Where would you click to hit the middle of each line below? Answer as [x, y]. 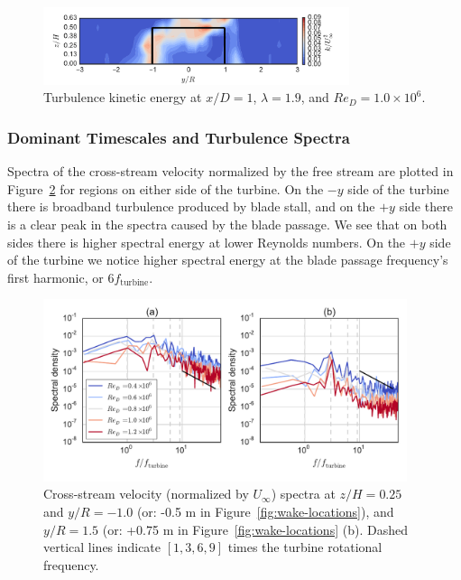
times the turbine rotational [305, 547]
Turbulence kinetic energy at [123, 97]
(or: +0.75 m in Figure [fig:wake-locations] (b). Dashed [255, 529]
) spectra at [303, 494]
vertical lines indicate [102, 547]
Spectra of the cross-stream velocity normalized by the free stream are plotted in [230, 171]
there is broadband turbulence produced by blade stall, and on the [191, 206]
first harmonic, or [55, 277]
